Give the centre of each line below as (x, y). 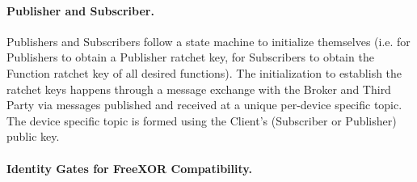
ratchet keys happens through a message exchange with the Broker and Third (199, 89)
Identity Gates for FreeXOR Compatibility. (129, 168)
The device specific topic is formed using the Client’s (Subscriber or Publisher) (202, 120)
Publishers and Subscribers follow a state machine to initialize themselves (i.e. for (208, 41)
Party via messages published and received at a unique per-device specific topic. (204, 105)
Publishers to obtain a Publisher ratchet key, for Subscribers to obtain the (190, 57)
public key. (33, 136)
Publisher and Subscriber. (80, 10)
